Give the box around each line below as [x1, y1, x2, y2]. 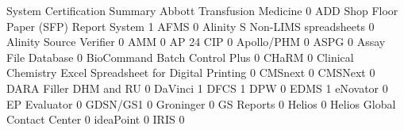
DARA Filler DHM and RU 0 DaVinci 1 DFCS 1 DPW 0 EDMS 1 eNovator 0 [6, 79, 388, 96]
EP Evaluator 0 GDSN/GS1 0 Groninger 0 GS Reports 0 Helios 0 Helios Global [6, 95, 396, 112]
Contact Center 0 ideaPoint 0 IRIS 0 [6, 111, 185, 128]
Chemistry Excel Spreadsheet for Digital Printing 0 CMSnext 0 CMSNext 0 [6, 64, 375, 81]
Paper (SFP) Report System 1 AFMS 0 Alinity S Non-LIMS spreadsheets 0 [6, 17, 375, 34]
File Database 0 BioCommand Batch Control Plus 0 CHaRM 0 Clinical [6, 48, 354, 65]
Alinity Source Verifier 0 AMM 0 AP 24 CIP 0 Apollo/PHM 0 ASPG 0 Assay [6, 33, 386, 50]
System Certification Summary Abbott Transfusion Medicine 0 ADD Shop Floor [6, 2, 398, 18]
